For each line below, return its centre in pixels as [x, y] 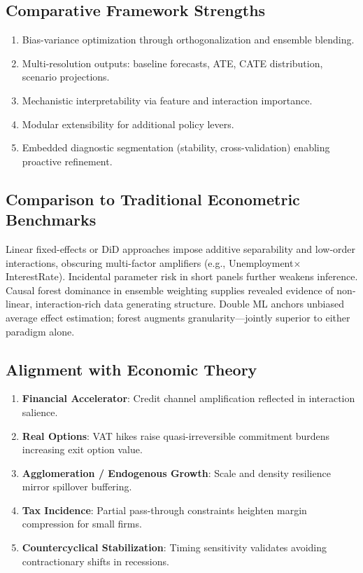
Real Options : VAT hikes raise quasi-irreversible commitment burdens [176, 435]
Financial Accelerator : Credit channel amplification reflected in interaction [188, 398]
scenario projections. [66, 77]
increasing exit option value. [82, 449]
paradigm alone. [40, 331]
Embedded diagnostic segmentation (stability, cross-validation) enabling [176, 147]
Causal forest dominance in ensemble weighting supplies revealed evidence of [170, 290]
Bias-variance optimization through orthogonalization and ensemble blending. [188, 40]
